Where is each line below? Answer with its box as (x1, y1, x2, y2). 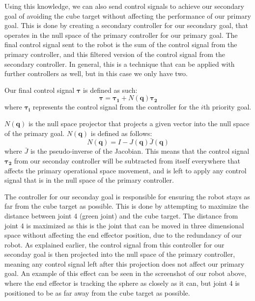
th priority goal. (203, 102, 252, 112)
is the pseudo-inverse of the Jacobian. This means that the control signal (30, 146, 250, 156)
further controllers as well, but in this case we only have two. (4, 68, 188, 79)
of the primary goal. (4, 128, 65, 138)
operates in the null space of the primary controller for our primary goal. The (4, 29, 238, 40)
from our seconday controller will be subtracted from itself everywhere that (14, 155, 240, 165)
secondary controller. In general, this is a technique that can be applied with (4, 58, 235, 69)
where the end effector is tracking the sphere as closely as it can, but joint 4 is (4, 278, 240, 288)
